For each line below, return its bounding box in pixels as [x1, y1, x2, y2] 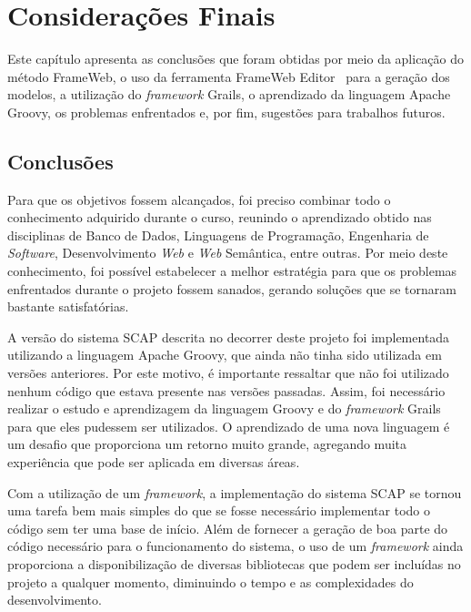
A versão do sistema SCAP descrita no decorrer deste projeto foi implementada [7, 327, 450, 346]
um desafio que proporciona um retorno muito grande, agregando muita [7, 434, 407, 454]
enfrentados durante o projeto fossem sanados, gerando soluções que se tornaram [7, 279, 456, 298]
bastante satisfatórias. [7, 297, 129, 316]
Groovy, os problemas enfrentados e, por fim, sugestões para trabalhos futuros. [7, 102, 446, 121]
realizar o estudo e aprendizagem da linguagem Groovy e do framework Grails [7, 399, 441, 418]
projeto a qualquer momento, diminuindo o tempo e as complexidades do [7, 572, 414, 591]
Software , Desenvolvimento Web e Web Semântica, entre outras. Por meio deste [7, 243, 448, 262]
